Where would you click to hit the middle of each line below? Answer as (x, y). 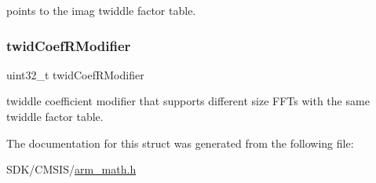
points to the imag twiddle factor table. (101, 10)
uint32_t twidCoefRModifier (75, 74)
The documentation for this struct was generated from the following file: (180, 143)
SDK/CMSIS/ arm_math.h (71, 169)
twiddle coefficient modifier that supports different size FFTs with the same (188, 101)
